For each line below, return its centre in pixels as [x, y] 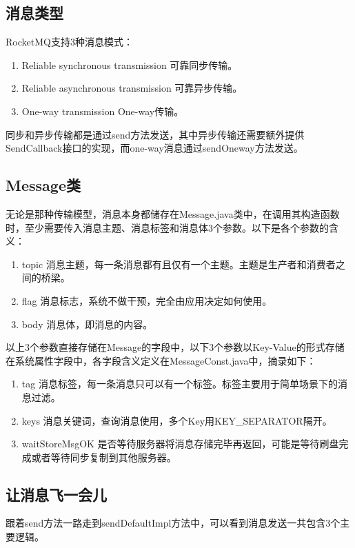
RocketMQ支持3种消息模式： [69, 42]
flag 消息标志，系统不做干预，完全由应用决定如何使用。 [147, 300]
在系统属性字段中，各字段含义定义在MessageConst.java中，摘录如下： [161, 360]
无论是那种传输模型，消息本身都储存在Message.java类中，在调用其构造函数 [173, 213]
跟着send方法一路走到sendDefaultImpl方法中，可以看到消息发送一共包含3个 [173, 523]
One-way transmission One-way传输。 [103, 111]
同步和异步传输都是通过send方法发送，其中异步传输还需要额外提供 [155, 134]
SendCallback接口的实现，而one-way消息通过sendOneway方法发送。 [154, 148]
